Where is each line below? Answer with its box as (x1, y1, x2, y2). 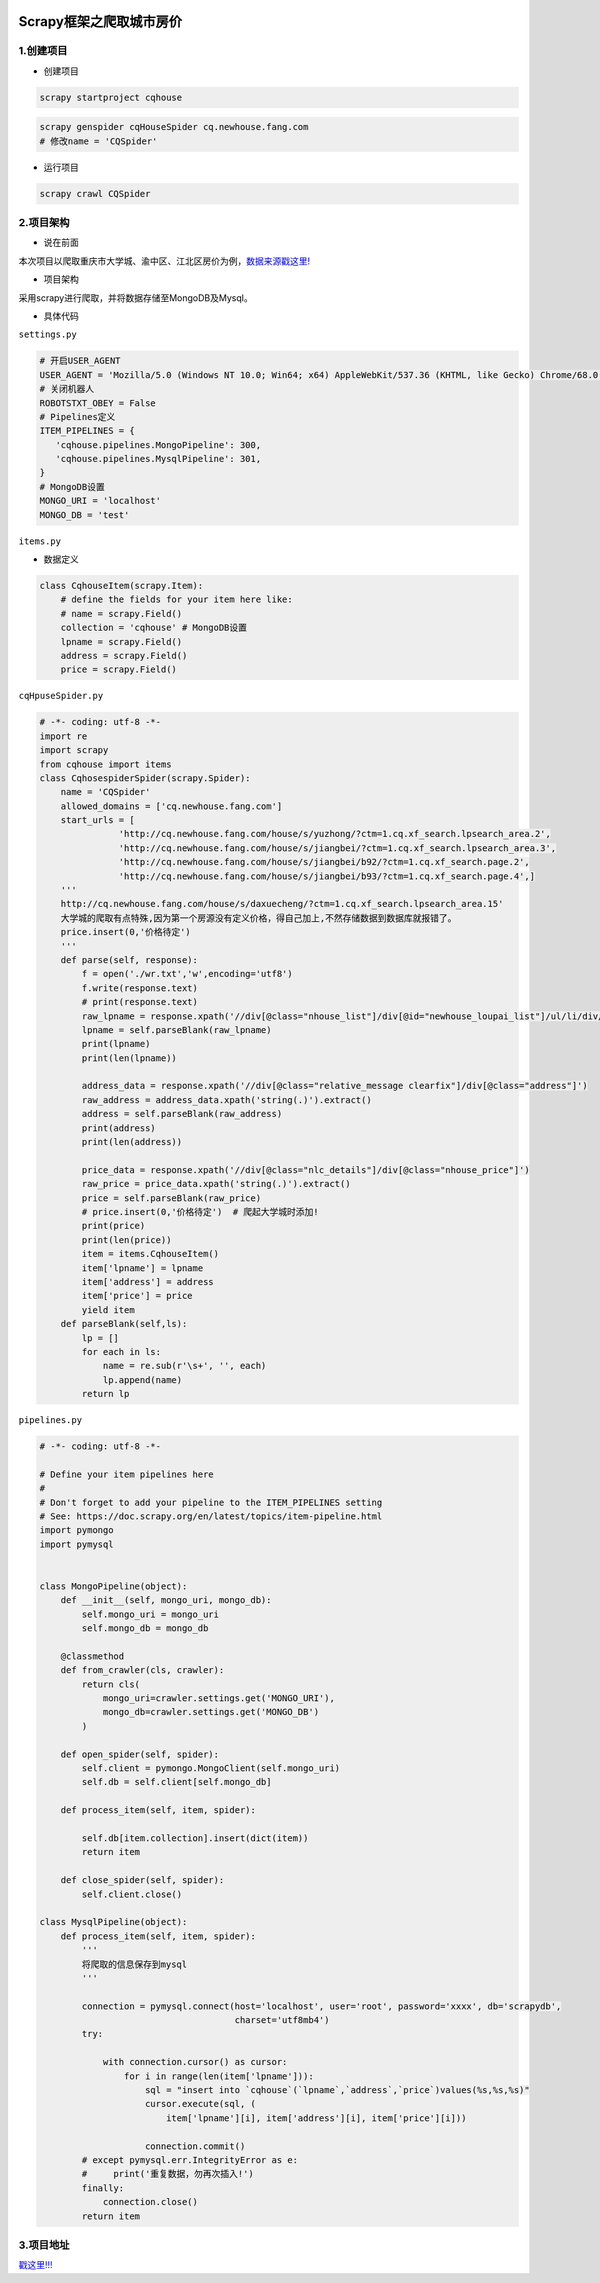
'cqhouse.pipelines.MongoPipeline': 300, (55, 439, 262, 450)
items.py (18, 535, 62, 547)
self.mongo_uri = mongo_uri (81, 1608, 220, 1620)
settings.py (18, 329, 77, 340)
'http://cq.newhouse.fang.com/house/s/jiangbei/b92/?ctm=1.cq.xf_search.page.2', (118, 856, 530, 868)
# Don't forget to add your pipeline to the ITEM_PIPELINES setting (39, 1496, 383, 1508)
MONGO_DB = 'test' (39, 509, 130, 520)
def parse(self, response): (60, 954, 199, 965)
